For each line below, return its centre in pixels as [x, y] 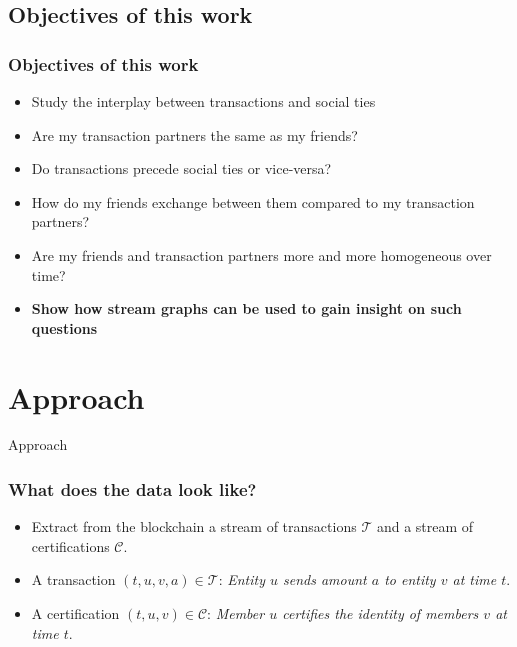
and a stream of [425, 526]
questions [64, 327]
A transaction [73, 579]
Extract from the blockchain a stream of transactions [194, 526]
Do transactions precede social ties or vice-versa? [181, 168]
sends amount [324, 579]
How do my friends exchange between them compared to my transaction [253, 201]
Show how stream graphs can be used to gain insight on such [246, 308]
